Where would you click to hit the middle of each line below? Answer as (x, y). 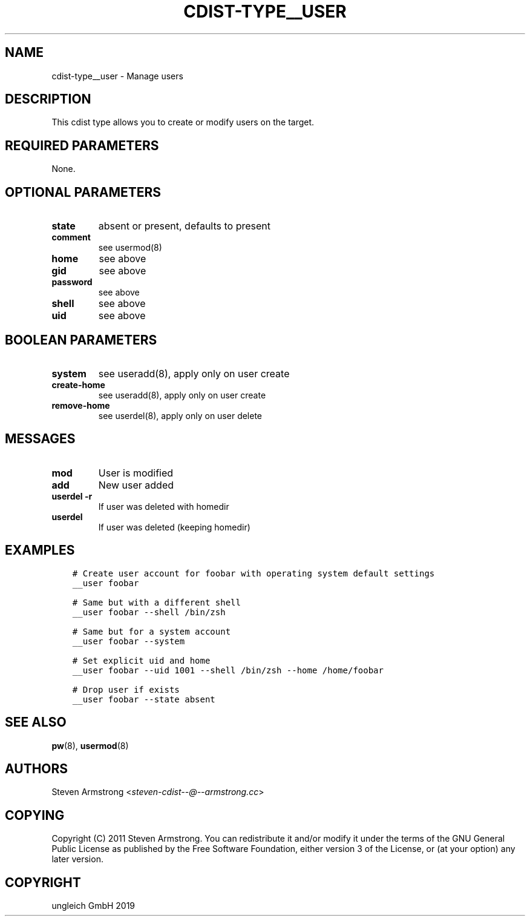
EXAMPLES (40, 550)
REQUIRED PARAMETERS (82, 145)
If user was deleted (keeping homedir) (174, 527)
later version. (77, 859)
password (72, 282)
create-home (78, 385)
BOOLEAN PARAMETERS (81, 340)
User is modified (136, 473)
